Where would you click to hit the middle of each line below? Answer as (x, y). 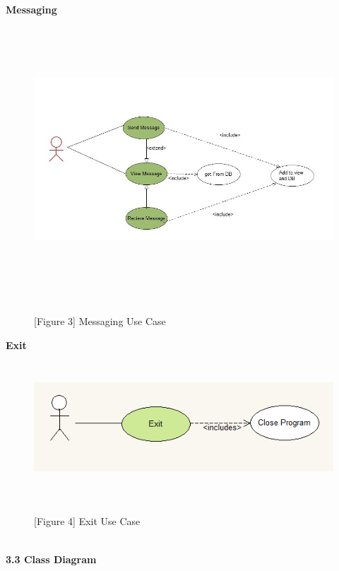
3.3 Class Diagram (51, 559)
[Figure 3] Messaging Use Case (100, 321)
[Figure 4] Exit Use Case (87, 521)
